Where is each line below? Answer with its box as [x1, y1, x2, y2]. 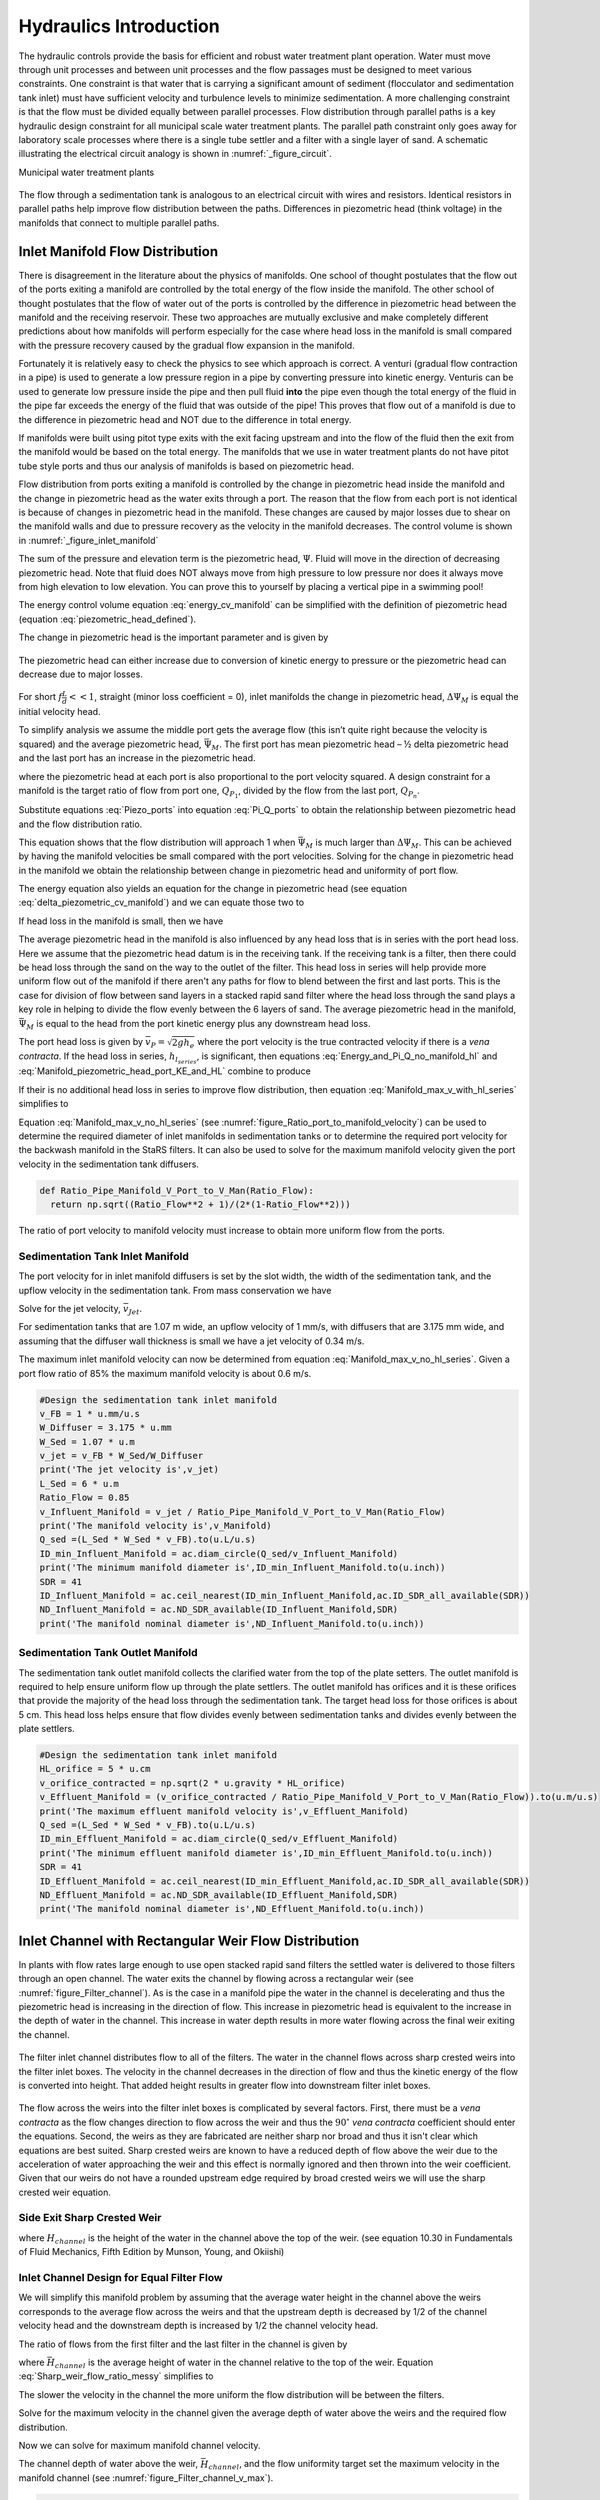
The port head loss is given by [18, 1036, 144, 1047]
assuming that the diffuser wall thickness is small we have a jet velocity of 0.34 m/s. [18, 1335, 365, 1347]
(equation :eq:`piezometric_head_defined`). [18, 613, 197, 625]
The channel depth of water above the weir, [18, 2458, 199, 2470]
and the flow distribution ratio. [18, 818, 143, 830]
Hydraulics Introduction [18, 15, 220, 37]
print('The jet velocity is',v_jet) [39, 1464, 220, 1475]
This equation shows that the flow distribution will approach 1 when [18, 836, 296, 848]
